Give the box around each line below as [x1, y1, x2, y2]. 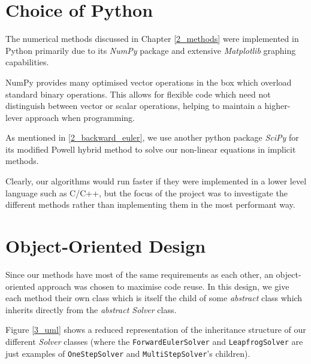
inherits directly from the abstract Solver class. [5, 303, 177, 316]
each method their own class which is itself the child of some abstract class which [5, 292, 303, 304]
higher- [264, 99, 291, 112]
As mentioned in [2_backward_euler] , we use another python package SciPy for [5, 131, 299, 144]
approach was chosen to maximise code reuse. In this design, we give [38, 280, 289, 292]
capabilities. [5, 56, 49, 68]
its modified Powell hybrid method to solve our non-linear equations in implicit [5, 142, 296, 155]
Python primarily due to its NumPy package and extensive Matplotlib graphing [5, 44, 296, 56]
